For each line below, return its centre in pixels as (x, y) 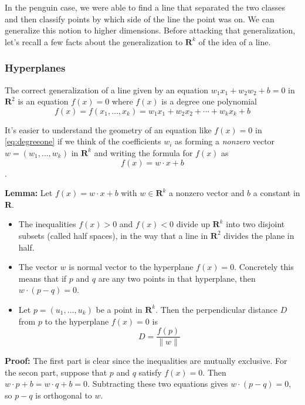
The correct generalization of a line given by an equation (107, 90)
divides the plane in (259, 235)
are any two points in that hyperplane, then (177, 278)
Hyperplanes (35, 68)
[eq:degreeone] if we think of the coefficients (83, 141)
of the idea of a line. (235, 41)
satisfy (150, 372)
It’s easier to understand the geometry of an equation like (108, 129)
